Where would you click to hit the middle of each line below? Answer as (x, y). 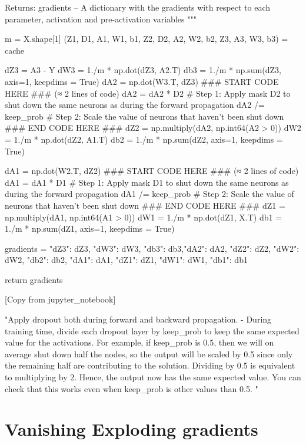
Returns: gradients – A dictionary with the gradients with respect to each (138, 7)
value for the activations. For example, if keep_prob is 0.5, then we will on (139, 342)
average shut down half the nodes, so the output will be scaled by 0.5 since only (149, 353)
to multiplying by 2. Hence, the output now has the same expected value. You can (153, 377)
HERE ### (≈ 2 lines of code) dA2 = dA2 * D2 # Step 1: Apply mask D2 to (148, 93)
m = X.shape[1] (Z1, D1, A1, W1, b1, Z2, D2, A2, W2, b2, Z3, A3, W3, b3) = (147, 39)
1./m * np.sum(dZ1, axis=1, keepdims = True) (90, 228)
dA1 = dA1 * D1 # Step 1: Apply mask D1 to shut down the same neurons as (147, 182)
